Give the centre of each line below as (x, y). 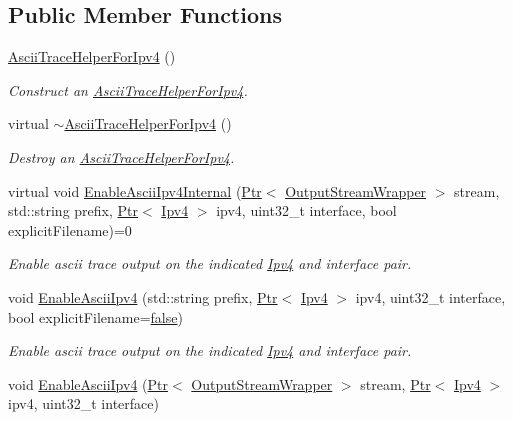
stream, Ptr (395, 383)
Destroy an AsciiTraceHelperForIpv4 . (121, 156)
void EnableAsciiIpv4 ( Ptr (88, 383)
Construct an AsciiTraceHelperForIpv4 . (128, 89)
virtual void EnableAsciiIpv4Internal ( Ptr (135, 190)
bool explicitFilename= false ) (95, 316)
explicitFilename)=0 (70, 229)
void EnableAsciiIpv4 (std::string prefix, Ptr (143, 296)
